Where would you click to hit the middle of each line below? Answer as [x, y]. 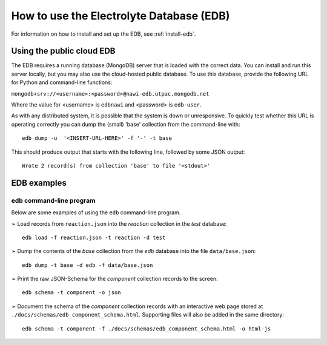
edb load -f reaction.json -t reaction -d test [94, 237]
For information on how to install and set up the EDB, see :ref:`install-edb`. [104, 34]
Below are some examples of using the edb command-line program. [96, 212]
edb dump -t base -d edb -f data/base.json [88, 265]
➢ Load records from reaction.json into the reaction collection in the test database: [119, 223]
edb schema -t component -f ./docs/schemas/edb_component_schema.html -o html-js [147, 329]
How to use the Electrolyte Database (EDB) [121, 16]
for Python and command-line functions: [62, 82]
